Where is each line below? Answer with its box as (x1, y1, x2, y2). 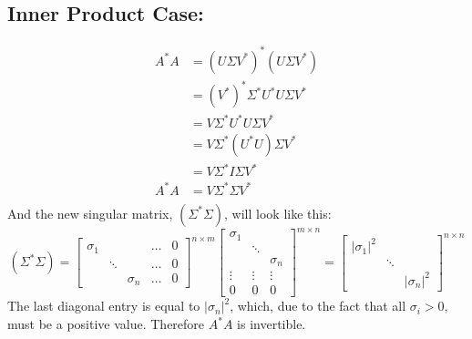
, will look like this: (224, 203, 332, 222)
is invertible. (237, 314, 306, 334)
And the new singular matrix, (7, 203, 173, 222)
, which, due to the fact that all (230, 296, 406, 315)
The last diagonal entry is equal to (7, 296, 200, 315)
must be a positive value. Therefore (7, 314, 205, 334)
